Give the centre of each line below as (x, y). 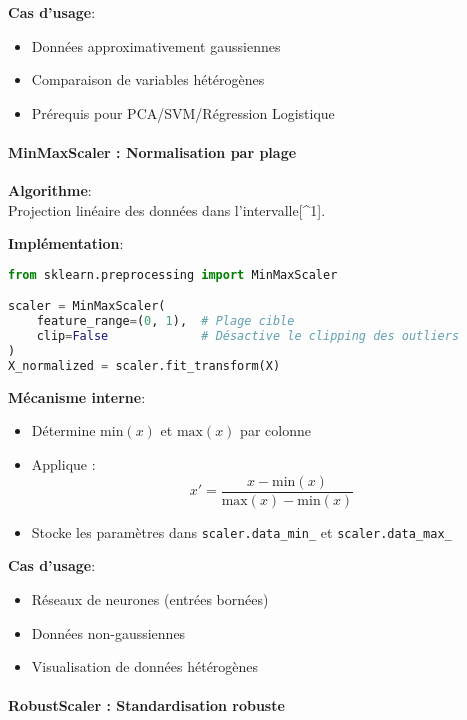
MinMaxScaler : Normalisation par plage (152, 151)
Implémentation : (66, 243)
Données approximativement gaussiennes (156, 45)
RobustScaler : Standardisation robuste (146, 705)
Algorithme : (50, 190)
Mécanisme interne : (77, 396)
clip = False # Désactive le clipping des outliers (248, 336)
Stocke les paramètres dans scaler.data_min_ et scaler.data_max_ (241, 531)
